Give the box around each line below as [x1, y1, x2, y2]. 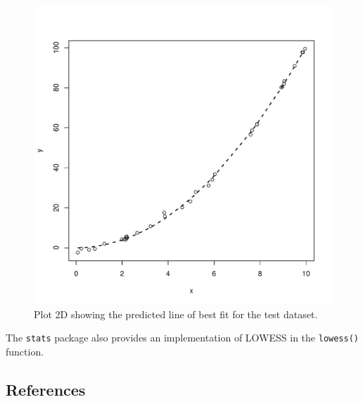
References [6, 378, 86, 400]
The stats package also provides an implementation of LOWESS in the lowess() [6, 330, 359, 345]
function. [6, 344, 44, 358]
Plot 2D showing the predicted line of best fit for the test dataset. [34, 306, 318, 321]
